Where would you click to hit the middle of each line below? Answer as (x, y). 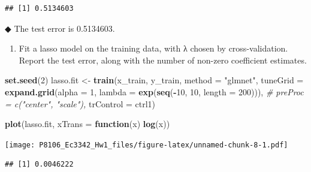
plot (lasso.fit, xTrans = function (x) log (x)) (87, 124)
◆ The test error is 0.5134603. (60, 28)
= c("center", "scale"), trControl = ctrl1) (80, 103)
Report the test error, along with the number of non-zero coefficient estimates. (163, 60)
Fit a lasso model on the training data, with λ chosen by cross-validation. (153, 48)
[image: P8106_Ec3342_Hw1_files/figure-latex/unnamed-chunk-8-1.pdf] (147, 145)
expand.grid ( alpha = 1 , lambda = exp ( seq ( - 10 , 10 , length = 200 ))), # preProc (154, 91)
